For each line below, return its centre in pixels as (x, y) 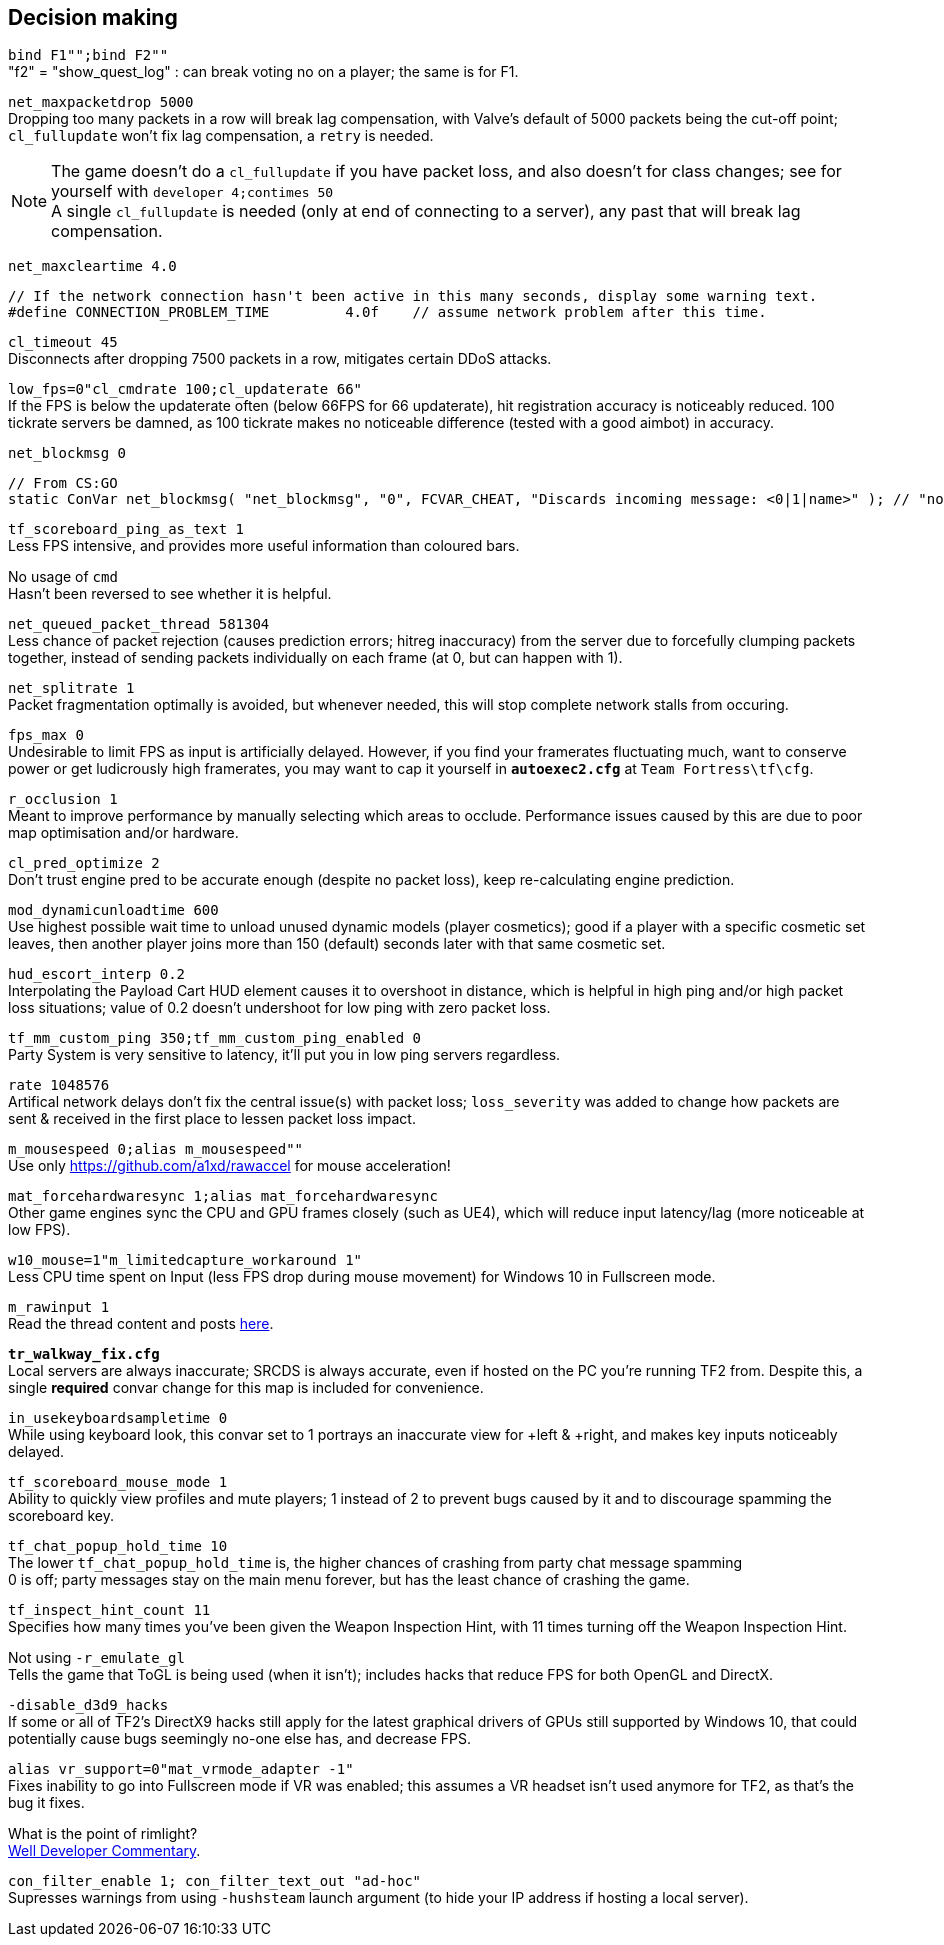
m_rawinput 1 (59, 1307)
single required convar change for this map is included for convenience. (246, 1388)
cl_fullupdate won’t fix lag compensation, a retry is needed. (221, 136)
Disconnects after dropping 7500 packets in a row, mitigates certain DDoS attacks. (280, 359)
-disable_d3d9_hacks (88, 1705)
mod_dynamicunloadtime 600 (113, 910)
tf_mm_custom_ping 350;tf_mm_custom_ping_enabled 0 (215, 1038)
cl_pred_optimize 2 (84, 863)
